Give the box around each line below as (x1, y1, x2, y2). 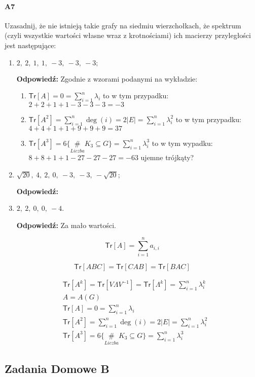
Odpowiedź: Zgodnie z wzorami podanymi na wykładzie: (16, 73, 198, 84)
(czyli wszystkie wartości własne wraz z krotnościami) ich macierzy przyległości (5, 30, 251, 41)
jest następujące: (5, 40, 56, 50)
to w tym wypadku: (152, 137, 213, 148)
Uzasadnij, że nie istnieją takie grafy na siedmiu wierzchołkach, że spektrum (5, 20, 241, 30)
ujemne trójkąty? (140, 152, 194, 163)
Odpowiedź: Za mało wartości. (16, 219, 116, 230)
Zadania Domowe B (5, 360, 110, 376)
